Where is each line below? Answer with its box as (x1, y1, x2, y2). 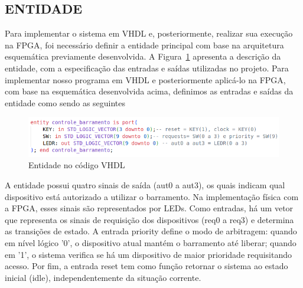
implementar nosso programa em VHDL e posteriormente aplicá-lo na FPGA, (5, 73, 286, 86)
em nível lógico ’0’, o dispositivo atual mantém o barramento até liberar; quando (5, 237, 297, 248)
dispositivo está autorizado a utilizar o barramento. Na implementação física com (5, 190, 299, 202)
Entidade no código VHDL (28, 159, 125, 171)
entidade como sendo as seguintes (5, 96, 126, 109)
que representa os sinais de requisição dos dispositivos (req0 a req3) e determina (5, 213, 294, 225)
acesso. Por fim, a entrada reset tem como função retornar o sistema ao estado (5, 260, 288, 272)
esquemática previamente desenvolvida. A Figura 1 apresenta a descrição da (5, 50, 281, 63)
